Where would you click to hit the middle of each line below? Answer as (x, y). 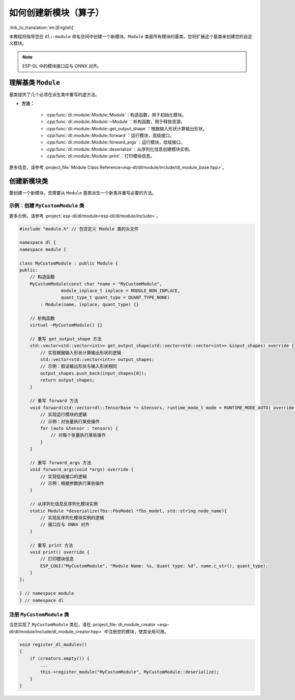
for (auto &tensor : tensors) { (79, 428)
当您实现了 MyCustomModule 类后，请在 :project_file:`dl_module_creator (82, 625)
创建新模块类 (29, 181)
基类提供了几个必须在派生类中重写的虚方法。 (54, 95)
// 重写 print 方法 (51, 545)
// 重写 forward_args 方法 (60, 463)
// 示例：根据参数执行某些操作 (72, 483)
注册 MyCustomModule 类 (39, 614)
